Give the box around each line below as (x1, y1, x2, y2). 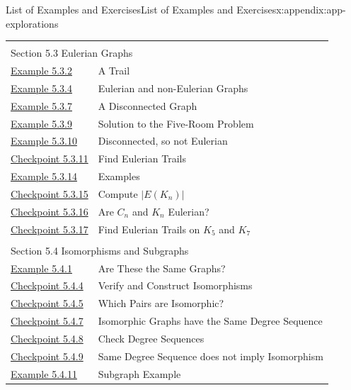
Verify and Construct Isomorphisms (98, 278, 253, 293)
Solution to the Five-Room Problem (98, 116, 254, 130)
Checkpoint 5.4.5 (11, 296, 84, 311)
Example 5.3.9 (11, 116, 72, 130)
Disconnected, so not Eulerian (98, 133, 228, 148)
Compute (98, 186, 138, 201)
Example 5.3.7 (11, 98, 72, 113)
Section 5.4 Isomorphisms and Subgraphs (11, 243, 189, 257)
